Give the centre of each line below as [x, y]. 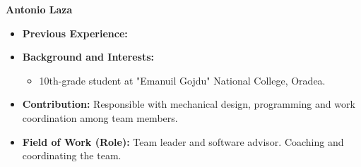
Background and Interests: [88, 57]
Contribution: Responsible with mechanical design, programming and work [189, 104]
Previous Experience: [75, 33]
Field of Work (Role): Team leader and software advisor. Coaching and [183, 141]
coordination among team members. [100, 117]
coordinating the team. [72, 155]
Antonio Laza [39, 9]
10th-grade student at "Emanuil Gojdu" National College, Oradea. [182, 80]
